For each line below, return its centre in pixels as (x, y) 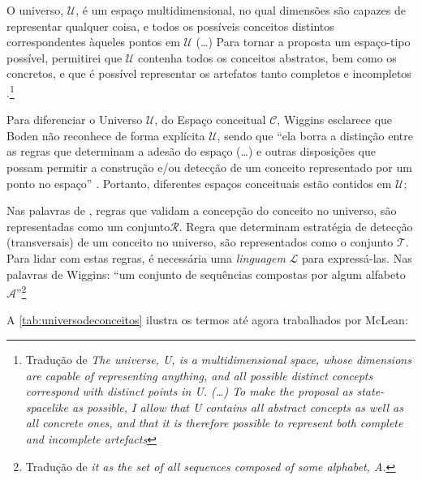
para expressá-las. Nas (357, 257)
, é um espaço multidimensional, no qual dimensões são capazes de (241, 10)
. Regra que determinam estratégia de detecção (296, 226)
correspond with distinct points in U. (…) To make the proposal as (189, 391)
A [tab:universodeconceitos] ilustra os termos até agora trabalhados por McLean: (207, 320)
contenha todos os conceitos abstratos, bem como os (267, 57)
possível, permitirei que (65, 57)
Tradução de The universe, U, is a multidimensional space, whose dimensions (218, 359)
